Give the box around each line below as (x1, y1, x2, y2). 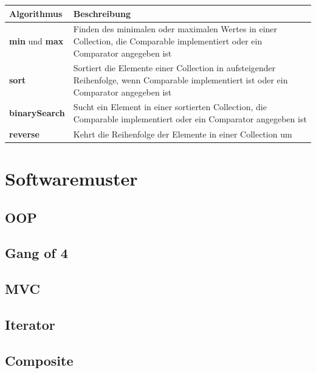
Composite (5, 350, 74, 369)
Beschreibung (73, 7, 131, 19)
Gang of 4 (5, 243, 68, 262)
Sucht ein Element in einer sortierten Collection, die (73, 100, 267, 113)
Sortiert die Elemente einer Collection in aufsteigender (73, 61, 276, 74)
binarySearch (9, 106, 65, 119)
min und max (9, 34, 64, 47)
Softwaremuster (5, 166, 138, 191)
